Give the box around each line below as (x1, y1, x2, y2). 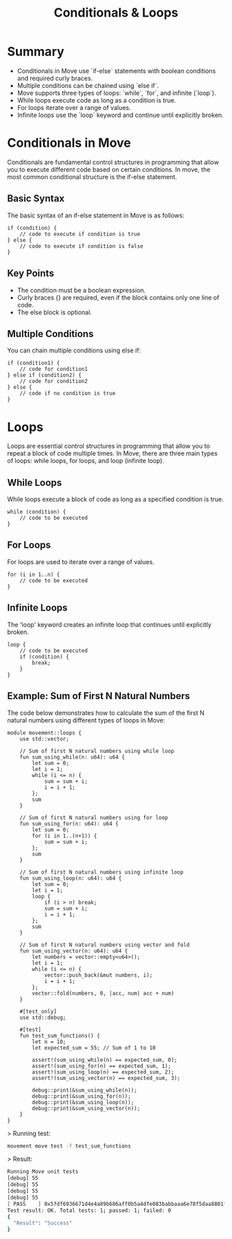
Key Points (7, 268, 55, 280)
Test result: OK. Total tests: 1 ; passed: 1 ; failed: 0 (7, 1206, 171, 1214)
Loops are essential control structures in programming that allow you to (7, 442, 211, 451)
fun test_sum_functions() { (19, 1032, 100, 1039)
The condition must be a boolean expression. (17, 286, 146, 294)
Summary (7, 44, 64, 60)
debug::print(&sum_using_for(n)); (32, 1092, 131, 1100)
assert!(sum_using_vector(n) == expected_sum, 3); (32, 1074, 181, 1081)
